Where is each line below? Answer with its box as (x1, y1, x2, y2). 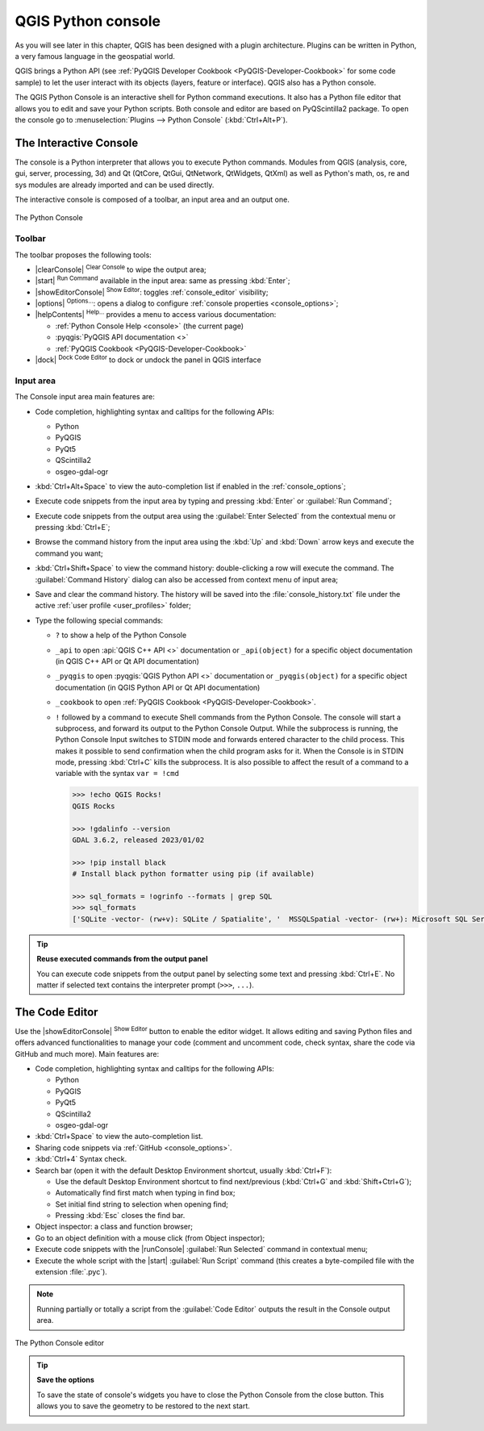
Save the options (36, 1375, 94, 1385)
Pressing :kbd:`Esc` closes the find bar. (55, 1211, 186, 1220)
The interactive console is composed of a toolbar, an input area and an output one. (15, 194, 290, 204)
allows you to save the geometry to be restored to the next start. (36, 1401, 250, 1411)
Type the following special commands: (35, 615, 164, 625)
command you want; (35, 549, 104, 558)
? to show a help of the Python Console (55, 630, 187, 640)
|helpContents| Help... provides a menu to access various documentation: (35, 308, 277, 319)
